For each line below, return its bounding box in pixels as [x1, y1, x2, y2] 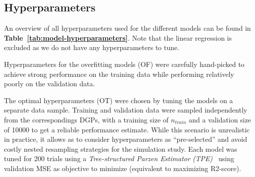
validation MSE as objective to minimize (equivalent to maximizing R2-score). [4, 163, 241, 173]
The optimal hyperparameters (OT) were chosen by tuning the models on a [4, 95, 233, 105]
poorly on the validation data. [4, 78, 95, 89]
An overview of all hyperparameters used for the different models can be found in [4, 23, 251, 33]
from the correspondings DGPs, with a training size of [4, 114, 169, 124]
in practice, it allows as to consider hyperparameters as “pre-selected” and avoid [4, 134, 248, 144]
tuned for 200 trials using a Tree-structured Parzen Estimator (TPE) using [4, 153, 234, 164]
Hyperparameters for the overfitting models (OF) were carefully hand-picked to [4, 59, 245, 69]
